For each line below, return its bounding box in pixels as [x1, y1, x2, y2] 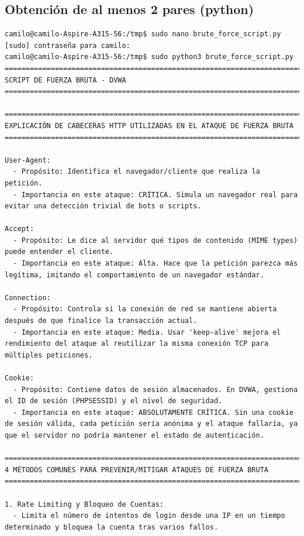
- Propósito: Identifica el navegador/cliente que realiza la [13, 167, 260, 176]
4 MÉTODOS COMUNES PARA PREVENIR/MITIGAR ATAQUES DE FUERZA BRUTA [5, 465, 269, 474]
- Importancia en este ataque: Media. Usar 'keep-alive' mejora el [13, 328, 281, 336]
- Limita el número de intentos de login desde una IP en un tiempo [13, 511, 285, 520]
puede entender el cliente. [5, 248, 114, 256]
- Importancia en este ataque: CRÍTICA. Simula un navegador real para [13, 190, 298, 199]
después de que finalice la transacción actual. [5, 317, 198, 325]
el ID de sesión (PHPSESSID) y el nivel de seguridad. [5, 397, 223, 406]
